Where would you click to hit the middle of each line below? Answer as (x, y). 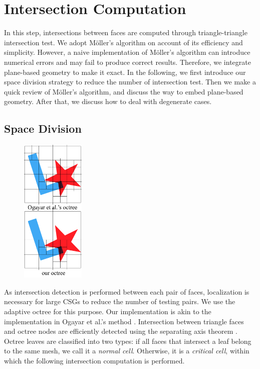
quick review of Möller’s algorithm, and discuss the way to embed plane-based (124, 91)
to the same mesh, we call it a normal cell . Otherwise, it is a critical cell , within (127, 351)
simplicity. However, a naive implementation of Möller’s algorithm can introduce (127, 52)
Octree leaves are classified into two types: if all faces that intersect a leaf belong (128, 341)
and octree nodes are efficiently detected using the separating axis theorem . (121, 331)
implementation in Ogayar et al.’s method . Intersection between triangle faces (124, 321)
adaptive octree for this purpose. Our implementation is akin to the (108, 311)
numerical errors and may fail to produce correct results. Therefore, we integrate (127, 62)
